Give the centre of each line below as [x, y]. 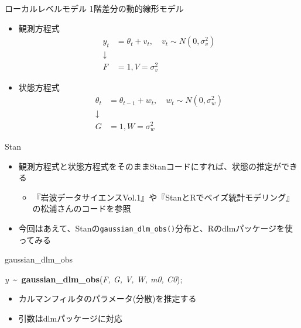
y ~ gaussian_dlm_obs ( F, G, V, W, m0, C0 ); [94, 279]
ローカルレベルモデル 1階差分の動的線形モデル [94, 8]
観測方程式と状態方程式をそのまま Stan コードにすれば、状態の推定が [150, 166]
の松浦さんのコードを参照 [82, 208]
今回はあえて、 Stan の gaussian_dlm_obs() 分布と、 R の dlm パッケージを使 [156, 228]
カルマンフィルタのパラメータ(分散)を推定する [107, 298]
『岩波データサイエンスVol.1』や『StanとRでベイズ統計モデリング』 [163, 197]
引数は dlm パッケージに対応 [70, 318]
